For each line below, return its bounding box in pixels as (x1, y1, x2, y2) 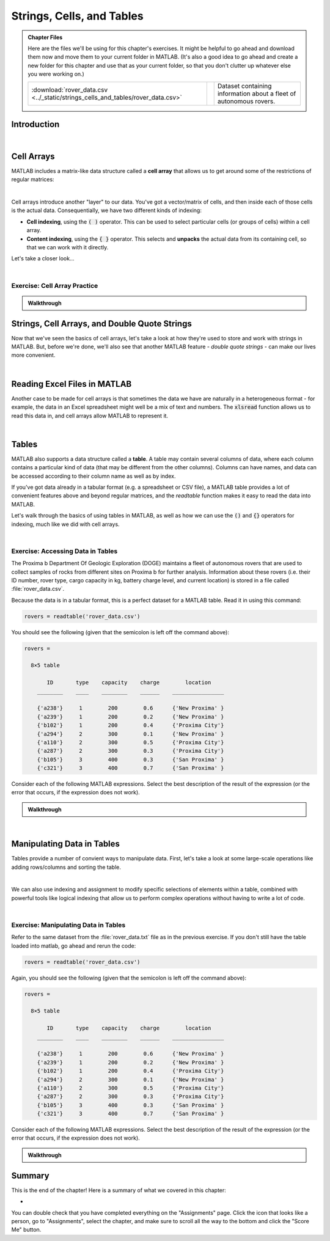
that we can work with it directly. (26, 244, 109, 251)
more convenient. (11, 351, 56, 359)
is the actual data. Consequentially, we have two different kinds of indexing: (11, 207, 202, 214)
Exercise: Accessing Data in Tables (11, 547, 118, 555)
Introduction (11, 119, 60, 130)
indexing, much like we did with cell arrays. (11, 520, 120, 528)
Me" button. (11, 1226, 42, 1234)
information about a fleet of (217, 89, 296, 98)
